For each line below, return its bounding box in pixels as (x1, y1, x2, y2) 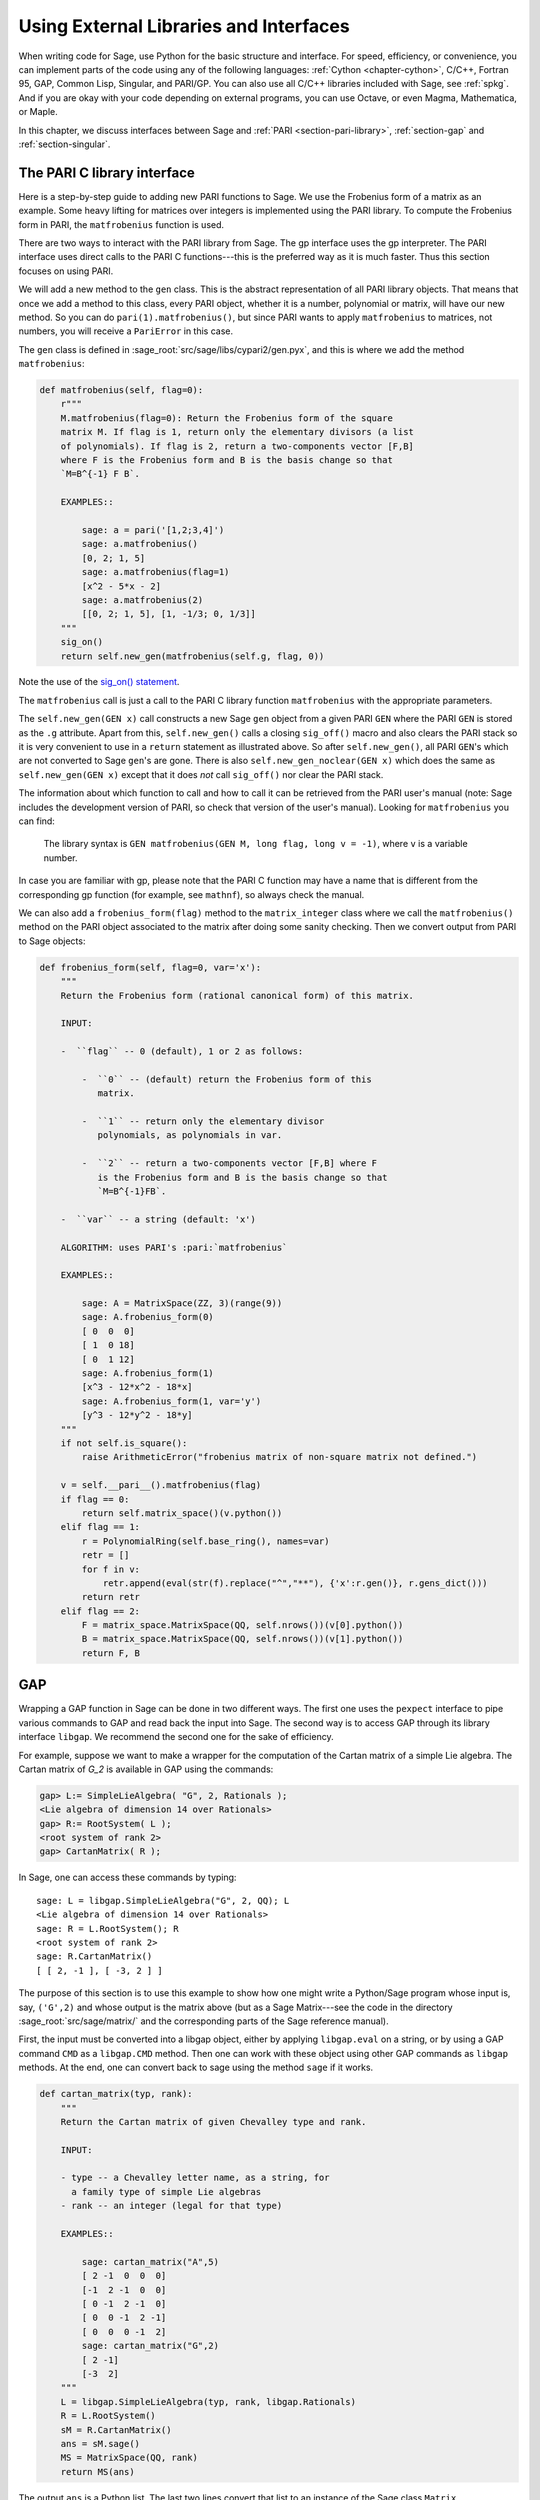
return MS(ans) (60, 2466, 135, 2477)
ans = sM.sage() (60, 2438, 140, 2449)
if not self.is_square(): (60, 1438, 188, 1449)
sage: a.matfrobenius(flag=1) (81, 566, 230, 578)
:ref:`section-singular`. (18, 138, 111, 150)
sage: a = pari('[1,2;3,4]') (81, 524, 225, 535)
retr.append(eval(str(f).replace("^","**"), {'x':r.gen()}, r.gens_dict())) (102, 1577, 489, 1589)
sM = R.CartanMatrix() (60, 2424, 172, 2435)
